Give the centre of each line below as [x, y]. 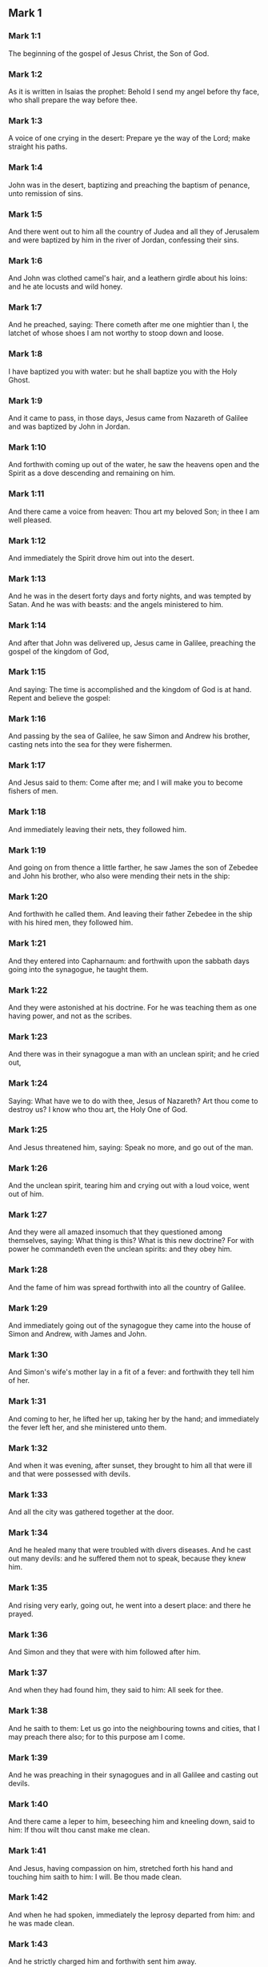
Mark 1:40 [28, 1804]
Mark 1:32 [28, 1448]
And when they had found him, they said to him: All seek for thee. [116, 1690]
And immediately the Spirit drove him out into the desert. [101, 558]
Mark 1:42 [28, 1897]
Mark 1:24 [28, 1083]
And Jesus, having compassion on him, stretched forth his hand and [121, 1868]
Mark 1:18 [27, 812]
